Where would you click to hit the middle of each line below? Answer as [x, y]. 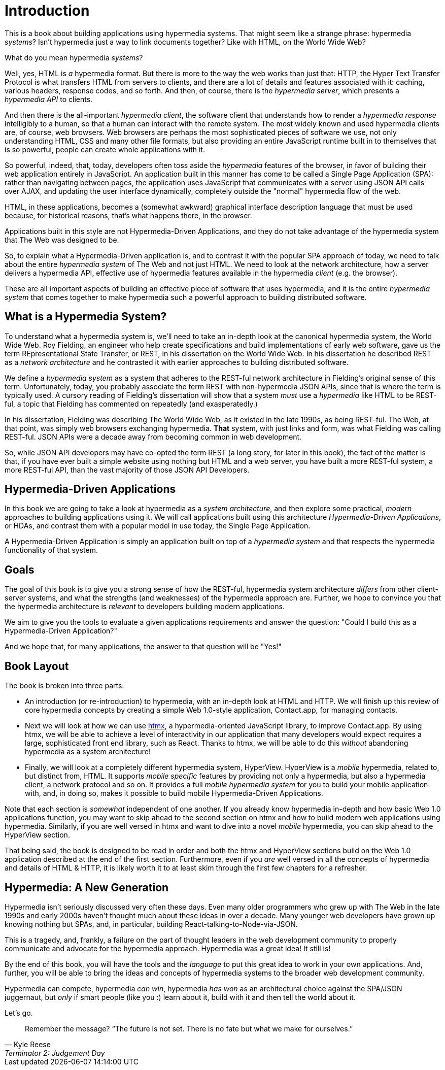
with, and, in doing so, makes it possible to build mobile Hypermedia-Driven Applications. [174, 793]
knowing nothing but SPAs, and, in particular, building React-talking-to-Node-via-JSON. [151, 924]
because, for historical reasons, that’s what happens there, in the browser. [128, 215]
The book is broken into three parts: [64, 686]
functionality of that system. [51, 550]
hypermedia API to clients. [49, 99]
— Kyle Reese [28, 1044]
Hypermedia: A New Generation [87, 887]
